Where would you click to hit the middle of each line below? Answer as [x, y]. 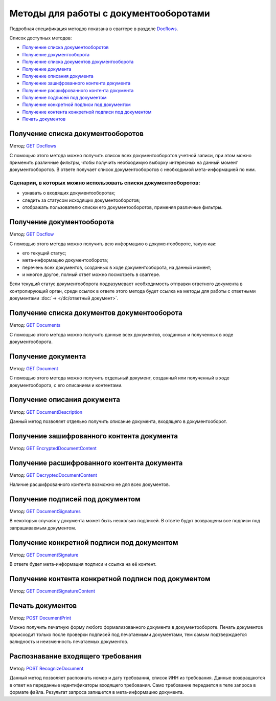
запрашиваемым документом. [43, 528]
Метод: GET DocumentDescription [46, 412]
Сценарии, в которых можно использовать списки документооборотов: [105, 183]
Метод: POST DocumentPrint [40, 618]
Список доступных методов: [41, 38]
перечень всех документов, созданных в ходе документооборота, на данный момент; [117, 267]
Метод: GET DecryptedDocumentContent [53, 475]
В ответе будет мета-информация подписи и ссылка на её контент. [83, 564]
